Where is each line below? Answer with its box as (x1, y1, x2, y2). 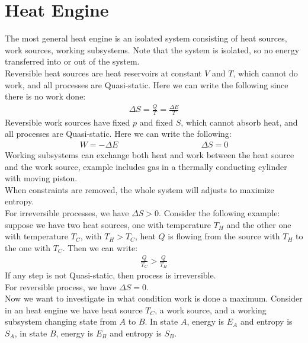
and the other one (226, 218, 291, 230)
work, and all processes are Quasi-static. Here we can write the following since (5, 78, 288, 91)
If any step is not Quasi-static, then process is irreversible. (5, 269, 216, 281)
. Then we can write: (62, 241, 138, 254)
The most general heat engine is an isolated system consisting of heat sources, (5, 32, 287, 44)
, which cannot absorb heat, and (181, 116, 298, 128)
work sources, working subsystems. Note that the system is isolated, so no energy (5, 43, 300, 56)
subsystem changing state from (5, 315, 117, 328)
